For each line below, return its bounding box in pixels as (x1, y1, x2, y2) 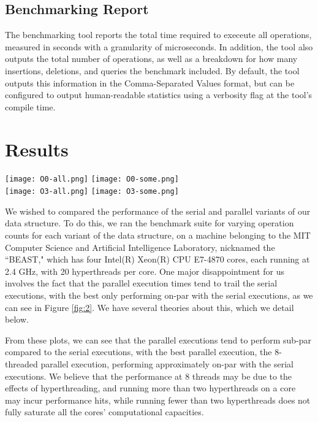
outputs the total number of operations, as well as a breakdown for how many (5, 52, 298, 65)
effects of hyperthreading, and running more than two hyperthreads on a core (5, 382, 296, 394)
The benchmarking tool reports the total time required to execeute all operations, (5, 28, 312, 41)
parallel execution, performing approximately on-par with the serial (40, 357, 293, 370)
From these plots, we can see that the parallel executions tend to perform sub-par (5, 333, 312, 346)
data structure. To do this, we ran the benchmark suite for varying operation (5, 217, 294, 229)
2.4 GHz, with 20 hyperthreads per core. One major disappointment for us (5, 264, 284, 277)
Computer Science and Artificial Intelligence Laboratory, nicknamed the (5, 240, 275, 253)
